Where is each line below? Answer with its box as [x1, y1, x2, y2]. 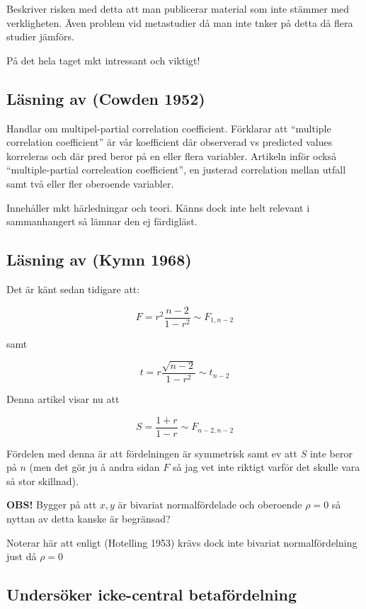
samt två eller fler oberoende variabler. [6, 176, 174, 190]
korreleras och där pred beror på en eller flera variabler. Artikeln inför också [6, 148, 337, 163]
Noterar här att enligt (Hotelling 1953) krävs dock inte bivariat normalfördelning [6, 535, 358, 550]
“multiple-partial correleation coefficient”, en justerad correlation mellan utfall [6, 162, 346, 177]
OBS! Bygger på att [6, 497, 97, 512]
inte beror [309, 445, 353, 460]
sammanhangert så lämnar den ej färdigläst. [6, 214, 198, 229]
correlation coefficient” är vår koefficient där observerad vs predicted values [6, 135, 333, 149]
